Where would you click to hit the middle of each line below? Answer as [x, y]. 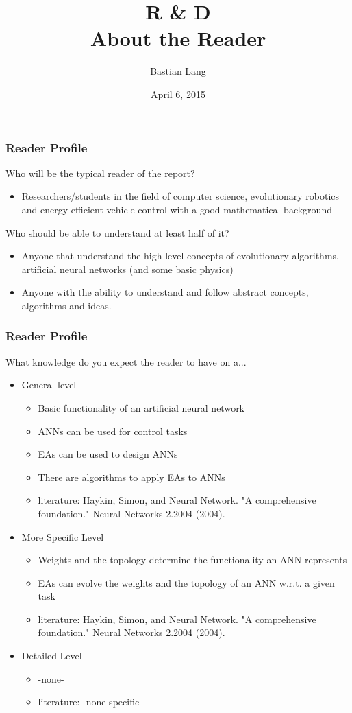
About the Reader [178, 38]
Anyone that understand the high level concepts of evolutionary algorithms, [180, 256]
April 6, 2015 [178, 94]
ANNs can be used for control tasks [113, 431]
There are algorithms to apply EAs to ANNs [131, 477]
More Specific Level [63, 536]
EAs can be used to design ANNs [108, 454]
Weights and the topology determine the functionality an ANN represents [192, 560]
